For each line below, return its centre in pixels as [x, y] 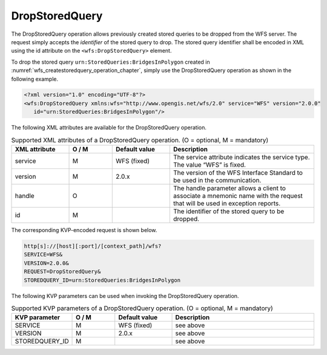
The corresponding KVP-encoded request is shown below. [84, 230]
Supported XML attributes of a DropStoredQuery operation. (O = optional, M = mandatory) [140, 140]
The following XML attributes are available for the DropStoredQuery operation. [109, 128]
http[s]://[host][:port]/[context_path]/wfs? [93, 246]
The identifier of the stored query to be [229, 211]
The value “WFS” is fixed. [210, 165]
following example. [35, 79]
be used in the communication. [217, 181]
